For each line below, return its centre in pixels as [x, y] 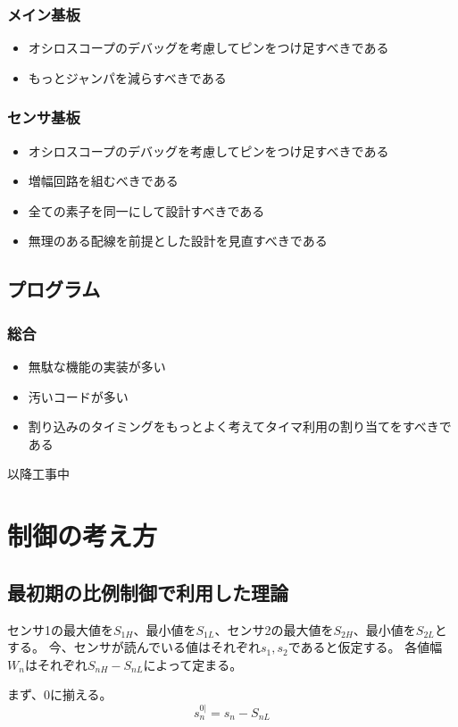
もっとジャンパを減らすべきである [127, 77]
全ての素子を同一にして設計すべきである [146, 210]
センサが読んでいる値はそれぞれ [167, 647]
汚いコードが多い [78, 396]
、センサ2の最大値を [274, 629]
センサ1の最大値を [60, 629]
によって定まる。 [193, 664]
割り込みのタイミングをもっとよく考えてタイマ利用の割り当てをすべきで [240, 426]
